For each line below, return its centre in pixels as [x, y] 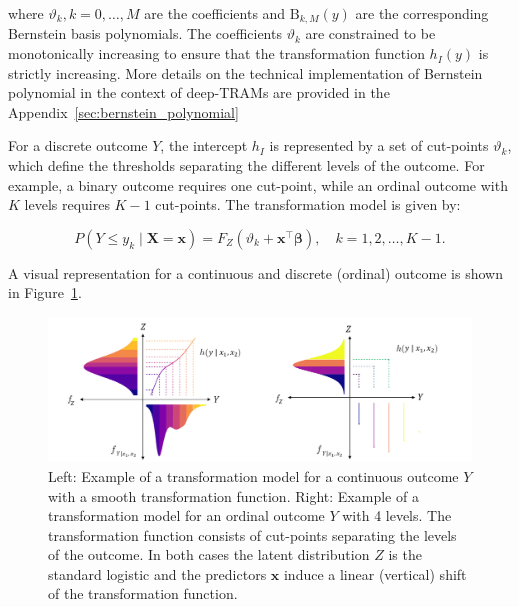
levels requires [67, 204]
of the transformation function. [143, 593]
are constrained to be [370, 33]
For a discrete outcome [78, 145]
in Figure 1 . [45, 292]
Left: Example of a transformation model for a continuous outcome [253, 475]
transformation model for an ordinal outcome [186, 515]
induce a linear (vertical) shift [375, 573]
